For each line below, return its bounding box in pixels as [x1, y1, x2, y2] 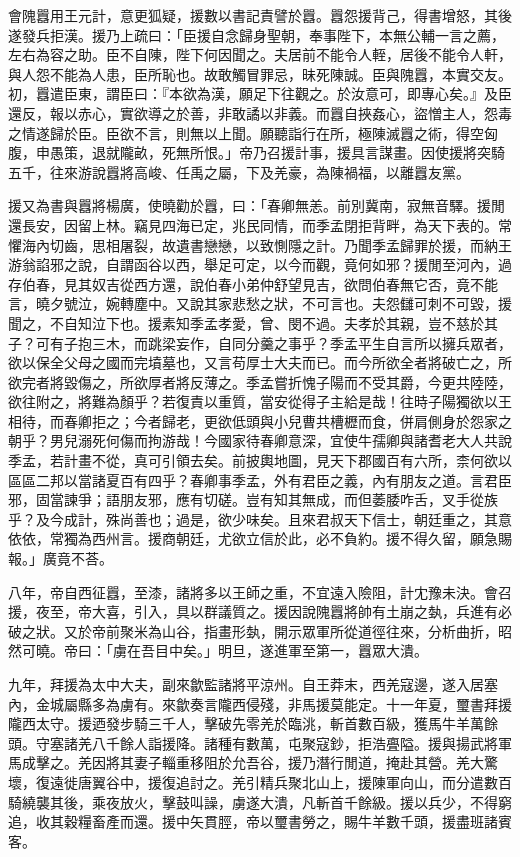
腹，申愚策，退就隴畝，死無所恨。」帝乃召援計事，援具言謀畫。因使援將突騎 [8, 142, 505, 163]
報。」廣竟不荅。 [8, 548, 113, 569]
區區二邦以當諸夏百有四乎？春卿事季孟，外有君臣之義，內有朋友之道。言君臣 [8, 469, 512, 490]
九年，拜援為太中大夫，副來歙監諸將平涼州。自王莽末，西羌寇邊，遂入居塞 [8, 674, 498, 694]
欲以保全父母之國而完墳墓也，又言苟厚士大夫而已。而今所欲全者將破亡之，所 [8, 352, 512, 373]
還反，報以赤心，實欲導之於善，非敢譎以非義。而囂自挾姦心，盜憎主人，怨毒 [8, 102, 512, 123]
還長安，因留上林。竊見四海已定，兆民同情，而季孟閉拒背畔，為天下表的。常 [8, 214, 512, 235]
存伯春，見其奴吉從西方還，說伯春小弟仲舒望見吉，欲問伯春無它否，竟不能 [8, 273, 498, 294]
